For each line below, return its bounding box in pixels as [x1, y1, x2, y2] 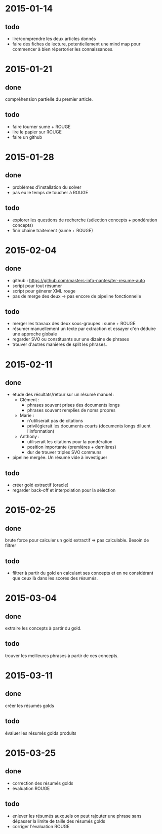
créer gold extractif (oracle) [12, 482, 69, 488]
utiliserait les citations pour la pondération [27, 439, 113, 445]
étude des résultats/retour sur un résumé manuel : [12, 391, 115, 398]
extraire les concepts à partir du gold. [5, 625, 81, 631]
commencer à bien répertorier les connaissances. [12, 46, 114, 52]
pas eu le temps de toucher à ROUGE [12, 189, 88, 195]
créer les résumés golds [5, 703, 54, 709]
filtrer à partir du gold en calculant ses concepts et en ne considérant [12, 570, 154, 576]
